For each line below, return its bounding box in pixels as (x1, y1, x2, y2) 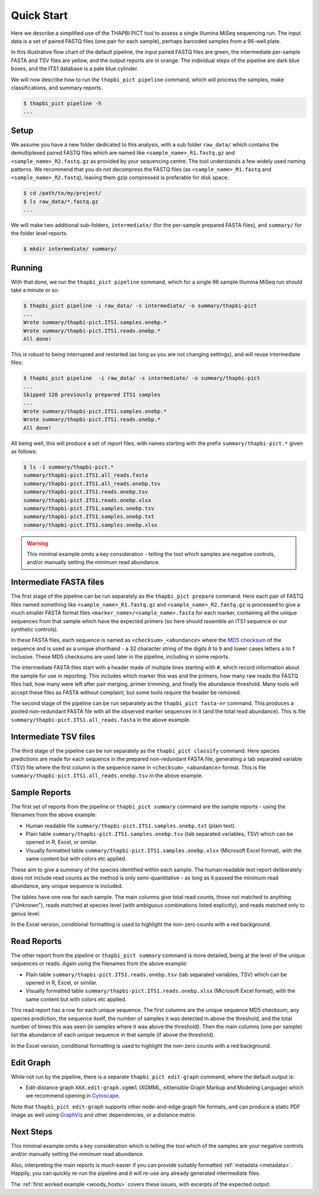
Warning (27, 539, 48, 546)
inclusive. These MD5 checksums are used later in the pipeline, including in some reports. (11, 653, 230, 660)
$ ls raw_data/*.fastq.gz (23, 198, 99, 205)
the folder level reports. (11, 230, 68, 237)
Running (11, 263, 43, 273)
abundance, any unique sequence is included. (11, 883, 123, 890)
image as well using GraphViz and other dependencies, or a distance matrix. (11, 1111, 197, 1119)
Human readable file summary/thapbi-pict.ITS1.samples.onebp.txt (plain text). (25, 822, 236, 829)
